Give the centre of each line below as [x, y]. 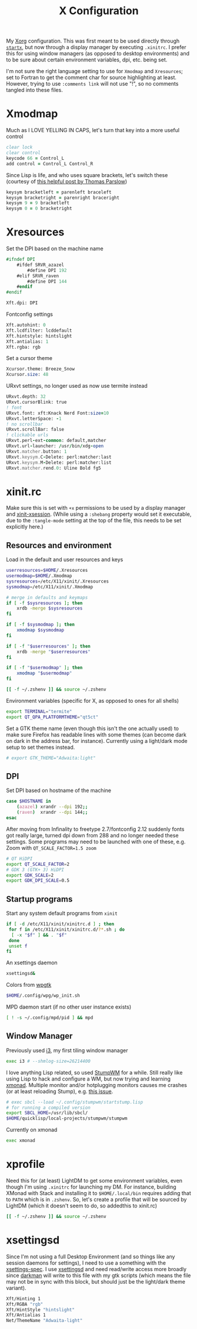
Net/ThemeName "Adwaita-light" [44, 1321]
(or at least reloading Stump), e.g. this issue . [60, 1091]
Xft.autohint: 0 [26, 325]
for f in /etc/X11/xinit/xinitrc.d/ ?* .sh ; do [67, 929]
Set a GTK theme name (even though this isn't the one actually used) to [93, 728]
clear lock [19, 148]
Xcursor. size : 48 [27, 375]
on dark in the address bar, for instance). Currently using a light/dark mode [97, 741]
